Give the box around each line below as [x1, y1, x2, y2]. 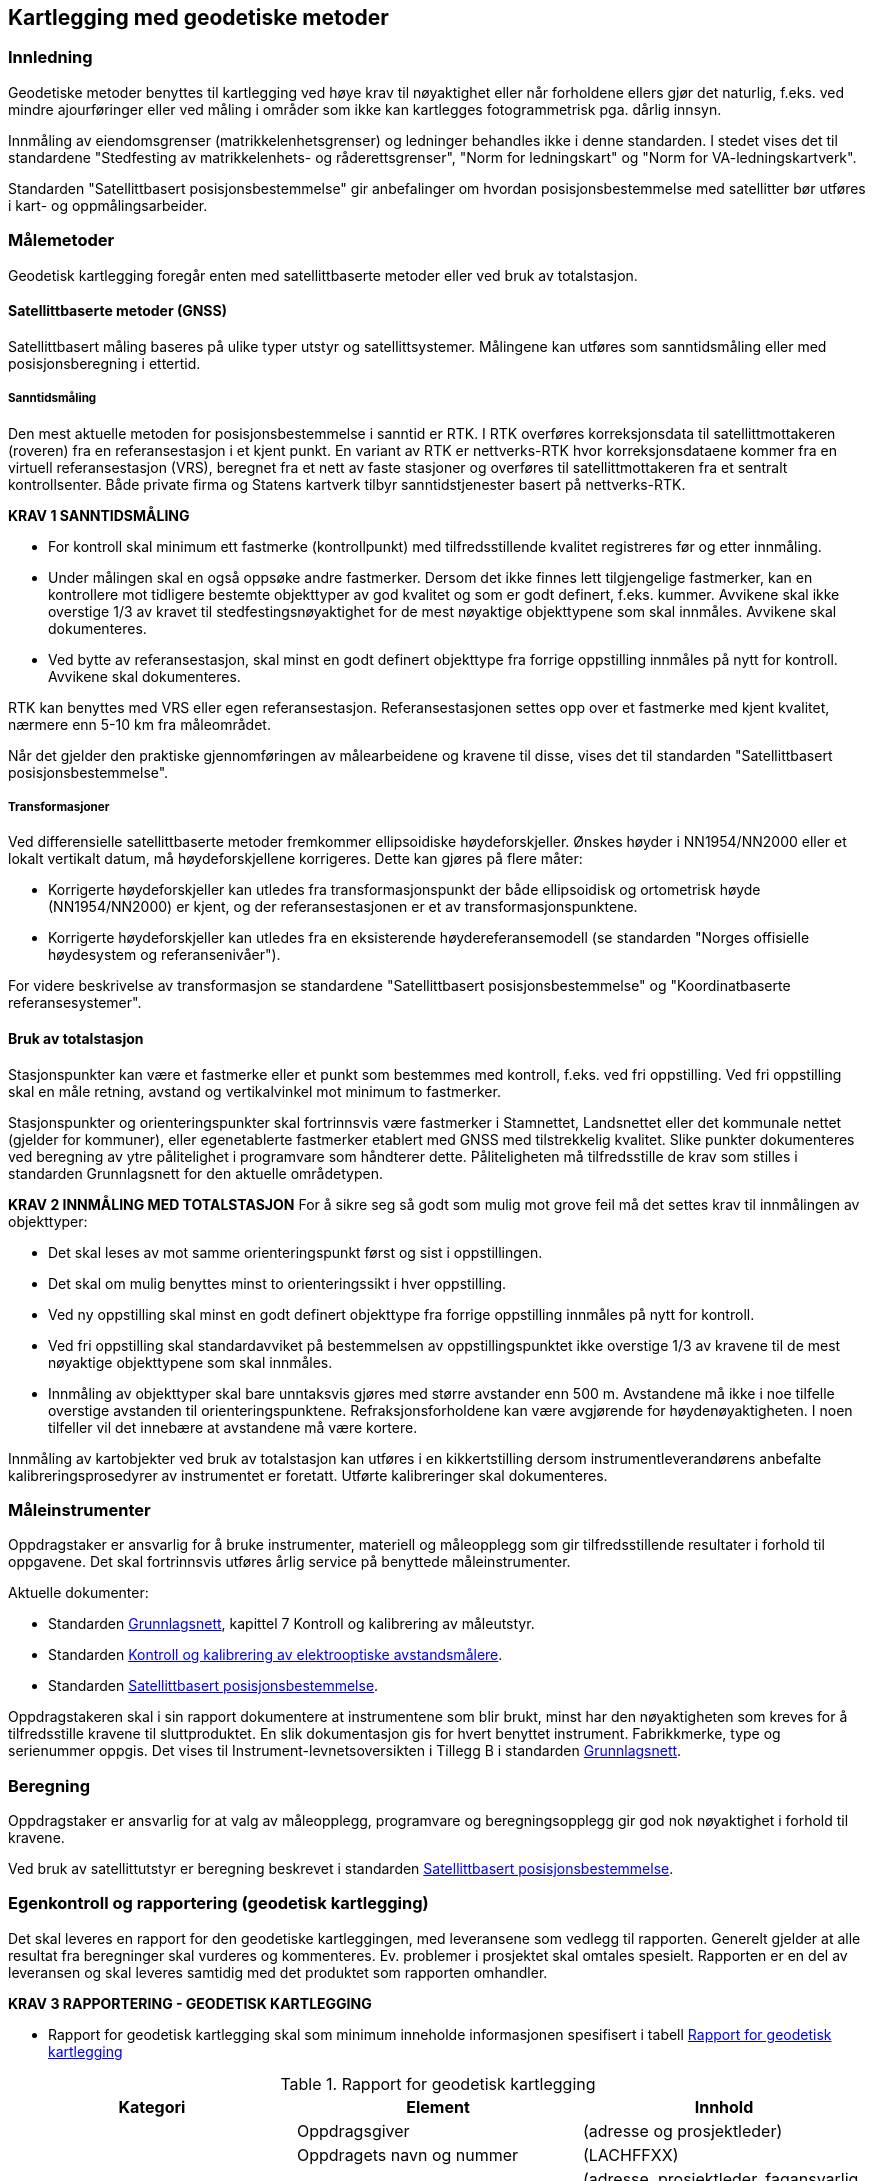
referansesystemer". [8, 994, 142, 1012]
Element [406, 2096, 470, 2117]
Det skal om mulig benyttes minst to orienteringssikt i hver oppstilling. [48, 1274, 507, 1292]
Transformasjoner [8, 799, 110, 814]
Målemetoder [8, 230, 115, 251]
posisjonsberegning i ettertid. [8, 354, 201, 372]
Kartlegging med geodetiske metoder [8, 5, 389, 30]
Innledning [8, 47, 93, 68]
